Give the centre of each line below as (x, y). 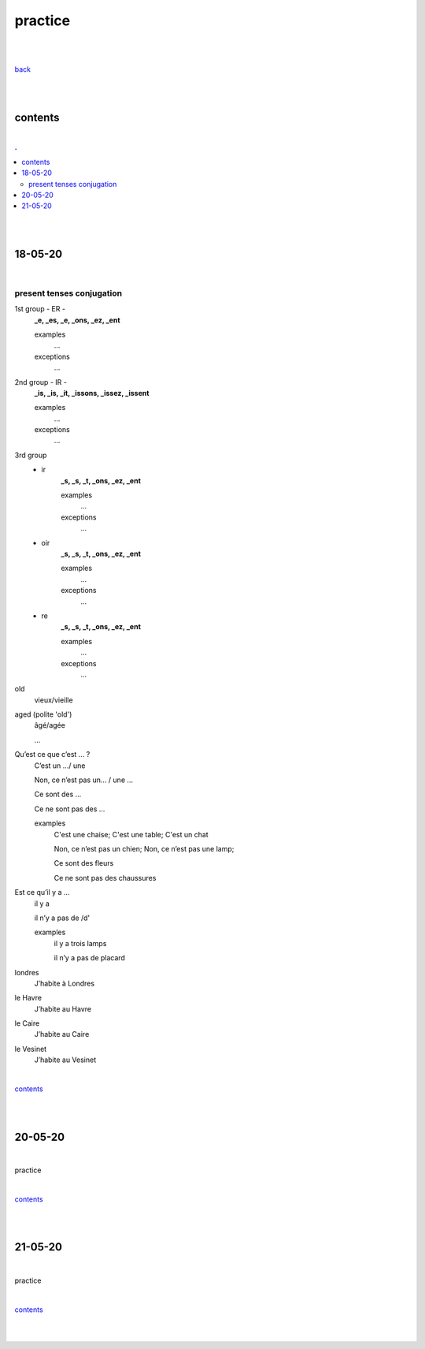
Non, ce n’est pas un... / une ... (84, 780)
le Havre (28, 998)
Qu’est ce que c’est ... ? (52, 755)
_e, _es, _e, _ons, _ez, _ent (78, 320)
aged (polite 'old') (43, 714)
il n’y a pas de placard (90, 958)
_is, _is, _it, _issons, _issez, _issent (92, 393)
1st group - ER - (40, 309)
